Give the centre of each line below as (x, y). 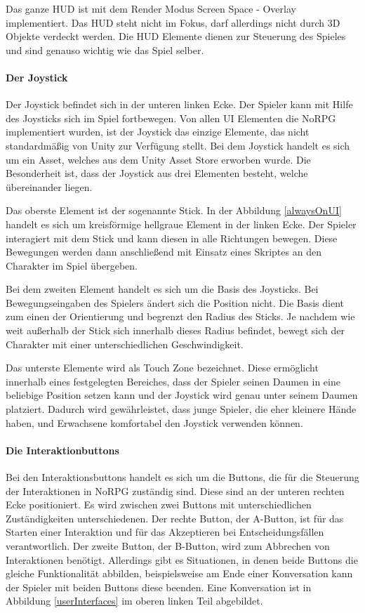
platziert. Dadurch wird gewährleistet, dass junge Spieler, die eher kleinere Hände (181, 409)
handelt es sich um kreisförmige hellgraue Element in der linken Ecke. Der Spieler (181, 224)
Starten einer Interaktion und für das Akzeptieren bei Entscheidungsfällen (165, 532)
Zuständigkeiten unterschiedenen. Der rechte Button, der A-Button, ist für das (175, 518)
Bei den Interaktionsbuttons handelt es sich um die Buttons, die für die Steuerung (182, 477)
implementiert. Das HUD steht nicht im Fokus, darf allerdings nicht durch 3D (173, 22)
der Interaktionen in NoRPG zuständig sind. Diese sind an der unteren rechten (175, 490)
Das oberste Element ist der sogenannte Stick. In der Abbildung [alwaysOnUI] (174, 210)
